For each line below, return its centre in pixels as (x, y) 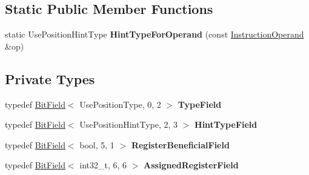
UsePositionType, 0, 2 (120, 104)
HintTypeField (226, 124)
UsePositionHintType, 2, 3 (129, 124)
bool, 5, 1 (97, 144)
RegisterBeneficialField (180, 144)
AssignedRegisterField (191, 165)
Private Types (50, 78)
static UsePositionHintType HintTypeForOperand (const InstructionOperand (154, 34)
